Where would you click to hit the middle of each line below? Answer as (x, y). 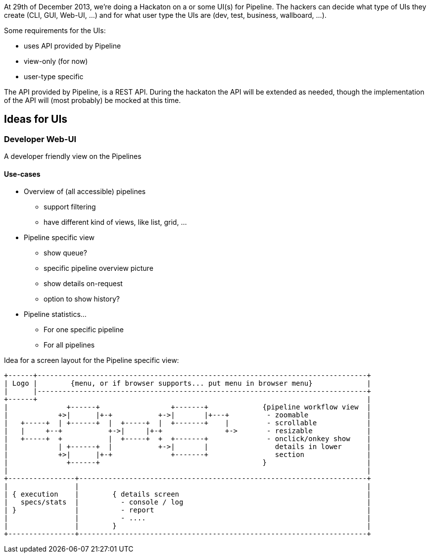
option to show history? (82, 299)
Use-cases (22, 174)
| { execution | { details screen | (188, 494)
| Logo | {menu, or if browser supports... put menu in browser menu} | (188, 383)
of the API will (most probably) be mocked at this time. (93, 100)
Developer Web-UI (40, 139)
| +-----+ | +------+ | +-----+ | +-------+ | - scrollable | (188, 423)
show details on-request (83, 284)
